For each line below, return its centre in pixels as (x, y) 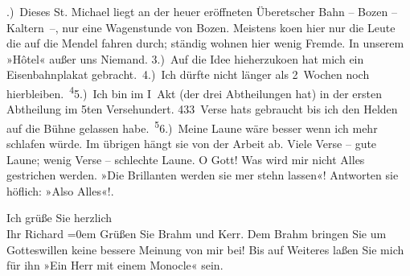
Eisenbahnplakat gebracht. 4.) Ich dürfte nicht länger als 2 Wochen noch (188, 74)
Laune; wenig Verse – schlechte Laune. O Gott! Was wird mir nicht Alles (186, 159)
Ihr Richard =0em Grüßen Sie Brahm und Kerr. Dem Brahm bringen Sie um (197, 234)
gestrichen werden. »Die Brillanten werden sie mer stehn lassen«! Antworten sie (203, 175)
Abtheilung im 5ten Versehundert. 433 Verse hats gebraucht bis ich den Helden (202, 109)
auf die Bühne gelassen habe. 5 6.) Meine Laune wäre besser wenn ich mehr (192, 126)
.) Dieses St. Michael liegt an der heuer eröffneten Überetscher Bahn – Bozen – (202, 11)
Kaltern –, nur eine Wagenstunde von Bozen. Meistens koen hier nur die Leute (201, 27)
